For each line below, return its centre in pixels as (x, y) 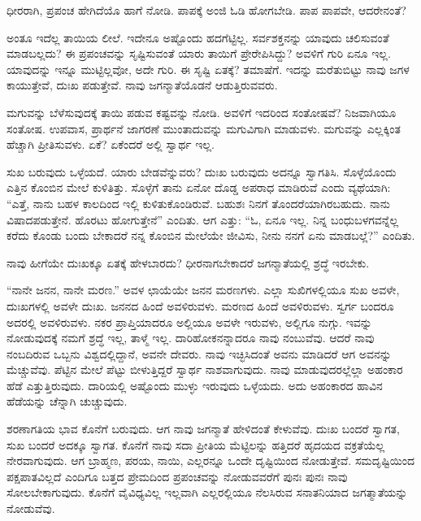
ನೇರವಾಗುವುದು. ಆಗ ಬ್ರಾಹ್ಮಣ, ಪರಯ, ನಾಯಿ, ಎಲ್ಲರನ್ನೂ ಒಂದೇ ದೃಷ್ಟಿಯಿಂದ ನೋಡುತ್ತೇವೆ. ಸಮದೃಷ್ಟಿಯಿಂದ (211, 460)
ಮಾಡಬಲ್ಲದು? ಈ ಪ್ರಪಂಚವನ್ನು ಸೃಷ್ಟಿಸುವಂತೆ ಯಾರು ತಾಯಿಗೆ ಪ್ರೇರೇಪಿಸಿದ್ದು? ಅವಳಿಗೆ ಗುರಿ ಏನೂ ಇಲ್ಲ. (199, 53)
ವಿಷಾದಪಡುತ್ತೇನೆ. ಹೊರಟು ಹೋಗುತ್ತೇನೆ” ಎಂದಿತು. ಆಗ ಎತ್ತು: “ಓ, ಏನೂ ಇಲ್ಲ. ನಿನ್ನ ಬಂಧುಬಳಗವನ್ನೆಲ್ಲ (203, 219)
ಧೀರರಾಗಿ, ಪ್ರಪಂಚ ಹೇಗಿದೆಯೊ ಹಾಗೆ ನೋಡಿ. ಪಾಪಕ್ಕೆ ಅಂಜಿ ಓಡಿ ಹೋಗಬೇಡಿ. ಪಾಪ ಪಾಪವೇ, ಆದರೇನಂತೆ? (206, 10)
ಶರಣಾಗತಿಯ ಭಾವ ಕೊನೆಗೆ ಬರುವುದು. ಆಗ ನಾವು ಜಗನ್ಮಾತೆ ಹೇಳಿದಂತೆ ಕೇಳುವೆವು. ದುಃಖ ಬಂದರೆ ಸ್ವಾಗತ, (203, 429)
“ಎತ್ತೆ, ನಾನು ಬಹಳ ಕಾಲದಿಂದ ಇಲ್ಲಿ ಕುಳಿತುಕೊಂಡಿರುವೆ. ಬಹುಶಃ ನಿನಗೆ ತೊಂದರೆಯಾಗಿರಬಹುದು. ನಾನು (199, 203)
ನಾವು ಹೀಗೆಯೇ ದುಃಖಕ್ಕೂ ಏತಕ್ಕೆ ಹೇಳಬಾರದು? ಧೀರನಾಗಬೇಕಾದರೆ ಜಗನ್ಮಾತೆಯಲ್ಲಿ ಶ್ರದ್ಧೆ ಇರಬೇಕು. (188, 262)
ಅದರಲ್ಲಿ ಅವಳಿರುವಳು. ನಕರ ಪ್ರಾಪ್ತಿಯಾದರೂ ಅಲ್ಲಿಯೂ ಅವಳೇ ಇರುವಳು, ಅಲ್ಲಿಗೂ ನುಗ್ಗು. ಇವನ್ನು (189, 321)
